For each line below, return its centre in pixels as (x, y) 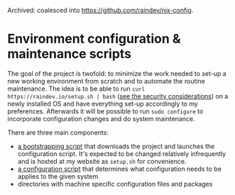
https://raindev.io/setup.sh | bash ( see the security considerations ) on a (118, 96)
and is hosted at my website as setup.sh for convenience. (102, 161)
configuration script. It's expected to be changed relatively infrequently (122, 154)
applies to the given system (58, 176)
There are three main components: (58, 132)
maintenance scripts (70, 54)
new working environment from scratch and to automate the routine (106, 81)
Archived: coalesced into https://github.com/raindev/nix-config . (100, 10)
